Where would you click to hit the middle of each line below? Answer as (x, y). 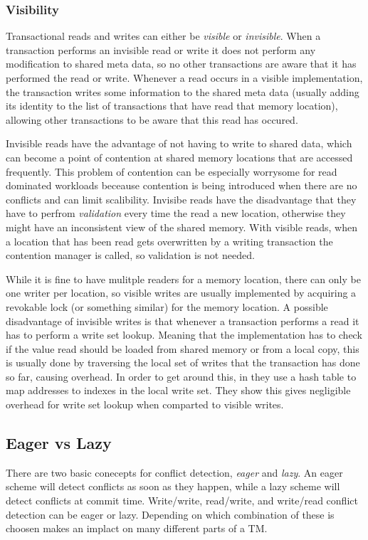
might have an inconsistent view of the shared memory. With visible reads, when (182, 227)
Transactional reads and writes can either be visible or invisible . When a (163, 36)
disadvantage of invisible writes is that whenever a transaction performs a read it (183, 321)
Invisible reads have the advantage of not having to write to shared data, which (179, 143)
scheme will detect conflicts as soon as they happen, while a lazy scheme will (173, 486)
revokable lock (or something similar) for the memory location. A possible (167, 306)
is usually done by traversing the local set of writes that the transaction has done (183, 362)
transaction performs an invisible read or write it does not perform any (161, 49)
